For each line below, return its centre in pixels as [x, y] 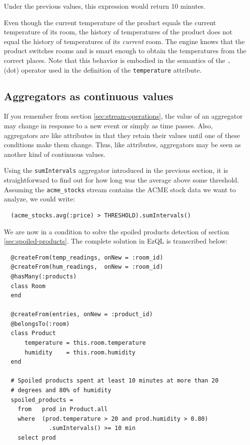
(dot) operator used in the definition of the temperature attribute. [103, 69]
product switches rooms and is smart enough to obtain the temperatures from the [125, 51]
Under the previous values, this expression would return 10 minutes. [105, 6]
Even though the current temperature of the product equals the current [110, 22]
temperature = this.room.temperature [85, 343]
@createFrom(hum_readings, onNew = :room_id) [87, 267]
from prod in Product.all [63, 409]
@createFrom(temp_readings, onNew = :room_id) [87, 257]
